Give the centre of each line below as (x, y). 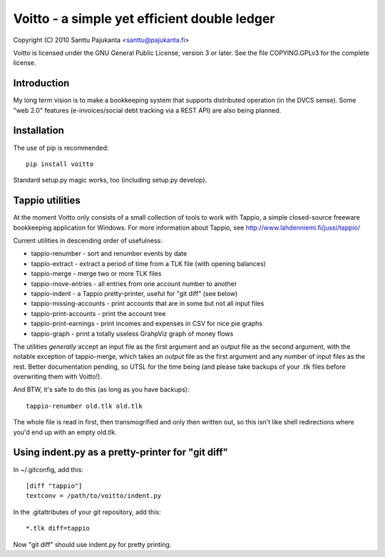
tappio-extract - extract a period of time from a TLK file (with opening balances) (149, 263)
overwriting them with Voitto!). (58, 377)
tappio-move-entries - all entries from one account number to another (134, 283)
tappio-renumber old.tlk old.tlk (84, 406)
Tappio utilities (47, 201)
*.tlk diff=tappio (58, 528)
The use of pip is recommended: (61, 148)
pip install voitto (60, 164)
